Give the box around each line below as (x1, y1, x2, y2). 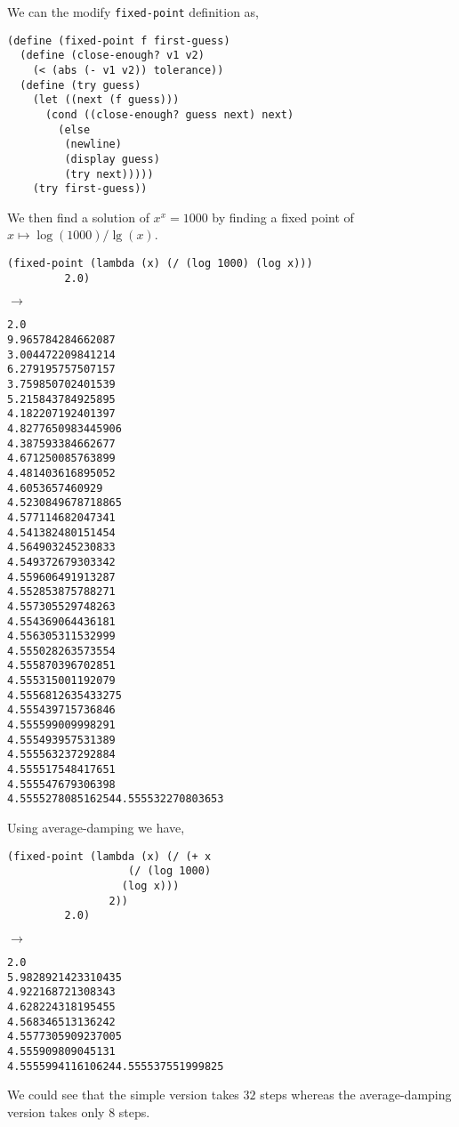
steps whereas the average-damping (260, 1085, 452, 1104)
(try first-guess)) (32, 182, 148, 196)
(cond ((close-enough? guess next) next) (44, 108, 294, 121)
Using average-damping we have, (7, 818, 185, 837)
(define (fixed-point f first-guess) (7, 34, 230, 47)
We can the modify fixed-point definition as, (7, 3, 260, 20)
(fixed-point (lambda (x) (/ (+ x (7, 849, 212, 863)
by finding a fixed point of (212, 207, 354, 226)
